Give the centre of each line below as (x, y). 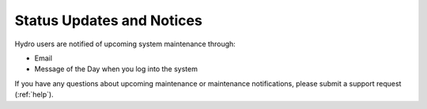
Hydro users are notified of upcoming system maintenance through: (125, 44)
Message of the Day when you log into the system (116, 69)
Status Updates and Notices (109, 20)
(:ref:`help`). (34, 95)
